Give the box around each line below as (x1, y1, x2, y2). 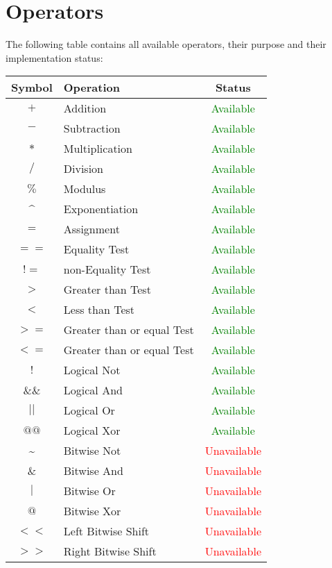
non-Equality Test (63, 261, 151, 278)
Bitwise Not (63, 442, 121, 459)
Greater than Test (63, 281, 151, 298)
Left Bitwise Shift (63, 523, 149, 540)
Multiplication (63, 140, 132, 157)
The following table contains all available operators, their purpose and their (6, 37, 326, 51)
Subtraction (63, 120, 121, 137)
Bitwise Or (63, 483, 116, 499)
